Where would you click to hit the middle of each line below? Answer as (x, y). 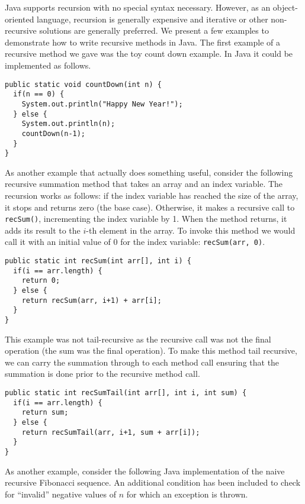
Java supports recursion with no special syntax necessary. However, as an (138, 7)
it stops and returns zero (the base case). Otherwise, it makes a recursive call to (150, 207)
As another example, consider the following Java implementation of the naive (145, 471)
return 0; (41, 281)
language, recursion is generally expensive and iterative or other (152, 19)
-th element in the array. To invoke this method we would (191, 230)
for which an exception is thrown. (187, 494)
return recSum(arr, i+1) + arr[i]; (91, 300)
